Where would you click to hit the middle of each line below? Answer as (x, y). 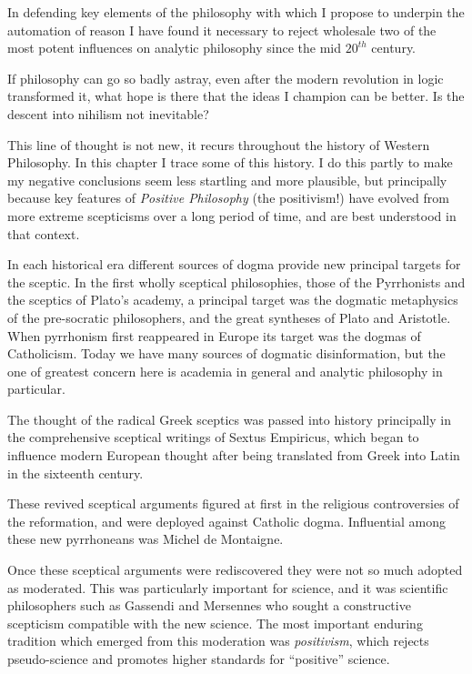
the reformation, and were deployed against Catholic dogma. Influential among (227, 521)
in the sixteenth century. (75, 473)
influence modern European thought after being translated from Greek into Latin (234, 455)
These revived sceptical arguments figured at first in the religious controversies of (233, 503)
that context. (44, 233)
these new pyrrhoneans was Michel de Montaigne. (146, 539)
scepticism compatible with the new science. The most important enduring (215, 623)
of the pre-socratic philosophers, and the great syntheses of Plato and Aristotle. (229, 317)
